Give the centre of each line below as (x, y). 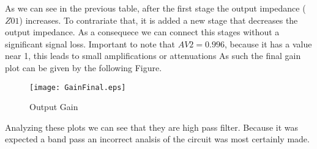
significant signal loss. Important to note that (90, 43)
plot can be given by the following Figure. (84, 67)
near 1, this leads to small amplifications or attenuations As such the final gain (153, 56)
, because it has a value (268, 43)
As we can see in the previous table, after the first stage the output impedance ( (155, 8)
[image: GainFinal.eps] (78, 87)
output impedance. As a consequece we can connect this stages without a (142, 32)
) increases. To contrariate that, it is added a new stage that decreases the (158, 20)
